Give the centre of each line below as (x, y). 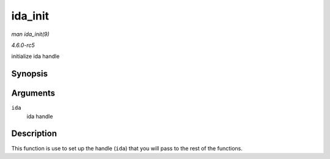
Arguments (33, 94)
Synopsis (30, 74)
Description (34, 134)
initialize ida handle (35, 56)
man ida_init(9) (31, 34)
